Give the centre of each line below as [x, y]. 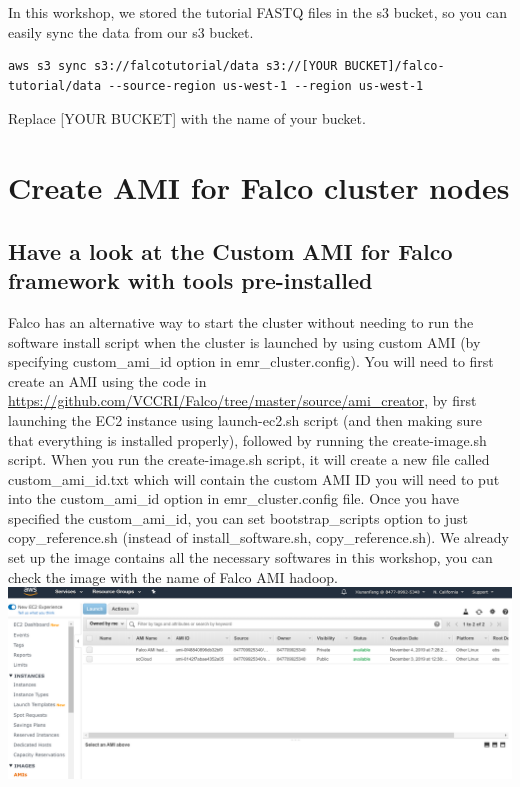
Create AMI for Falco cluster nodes [259, 187]
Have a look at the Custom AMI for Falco [230, 250]
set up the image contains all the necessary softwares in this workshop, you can [250, 557]
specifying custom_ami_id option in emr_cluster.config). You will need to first [251, 361]
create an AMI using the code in [107, 380]
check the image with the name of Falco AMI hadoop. [173, 576]
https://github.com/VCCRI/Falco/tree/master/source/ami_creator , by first [242, 400]
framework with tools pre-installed [190, 280]
